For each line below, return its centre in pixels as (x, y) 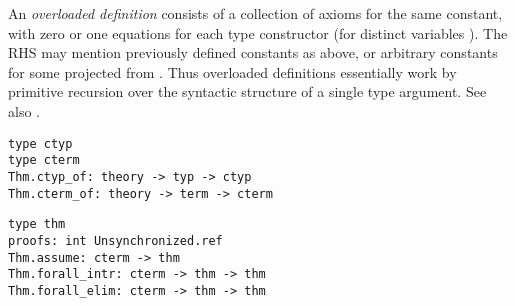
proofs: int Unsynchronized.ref (115, 240)
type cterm (44, 160)
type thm (37, 224)
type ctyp (40, 143)
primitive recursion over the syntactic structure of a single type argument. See (247, 91)
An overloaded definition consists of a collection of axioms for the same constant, (255, 13)
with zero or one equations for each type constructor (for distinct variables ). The (258, 32)
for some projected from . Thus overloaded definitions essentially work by (232, 71)
